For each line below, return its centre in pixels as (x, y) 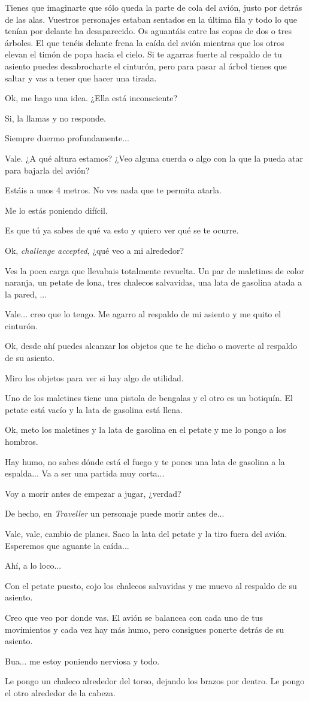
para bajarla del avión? (47, 170)
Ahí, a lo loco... (33, 565)
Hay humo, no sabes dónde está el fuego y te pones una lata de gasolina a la (145, 461)
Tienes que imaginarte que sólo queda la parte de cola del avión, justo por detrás (154, 7)
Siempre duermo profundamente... (67, 138)
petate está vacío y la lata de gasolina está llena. (94, 409)
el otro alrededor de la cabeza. (60, 692)
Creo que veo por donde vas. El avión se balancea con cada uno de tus (134, 617)
